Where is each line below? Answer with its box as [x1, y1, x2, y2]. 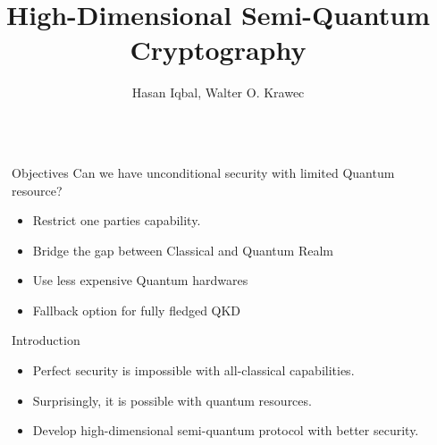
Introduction [12, 331, 80, 349]
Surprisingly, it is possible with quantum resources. [32, 390, 312, 409]
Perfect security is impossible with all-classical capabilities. [32, 361, 355, 380]
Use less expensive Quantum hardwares [32, 271, 248, 290]
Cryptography [130, 31, 307, 68]
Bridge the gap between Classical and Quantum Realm [32, 240, 333, 259]
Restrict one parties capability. [32, 211, 201, 230]
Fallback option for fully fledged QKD [32, 300, 241, 319]
